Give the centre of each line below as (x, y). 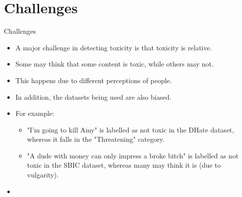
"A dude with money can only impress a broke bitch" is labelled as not (133, 155)
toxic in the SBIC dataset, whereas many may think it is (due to (124, 165)
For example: (35, 113)
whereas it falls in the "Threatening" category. (96, 139)
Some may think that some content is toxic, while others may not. (114, 64)
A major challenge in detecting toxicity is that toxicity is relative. (114, 47)
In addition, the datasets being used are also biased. (93, 97)
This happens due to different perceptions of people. (94, 80)
